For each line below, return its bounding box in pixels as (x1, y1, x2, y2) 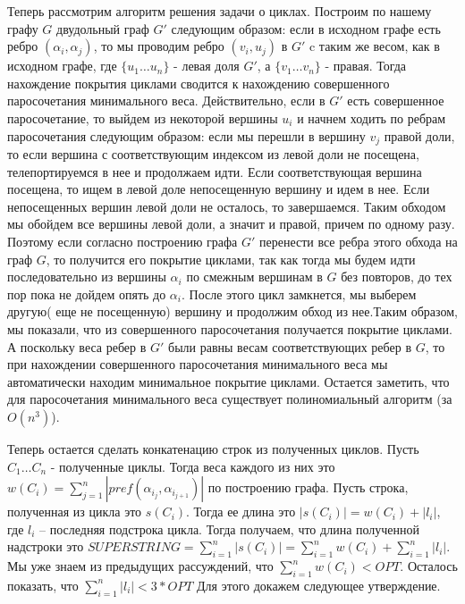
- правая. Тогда (325, 56, 407, 75)
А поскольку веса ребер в (7, 337, 147, 356)
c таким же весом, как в (309, 37, 440, 55)
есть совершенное (347, 91, 444, 110)
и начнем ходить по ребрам (297, 108, 446, 127)
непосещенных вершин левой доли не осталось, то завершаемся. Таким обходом (7, 197, 446, 215)
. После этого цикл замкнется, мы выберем (181, 284, 417, 303)
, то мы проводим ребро (93, 37, 224, 55)
